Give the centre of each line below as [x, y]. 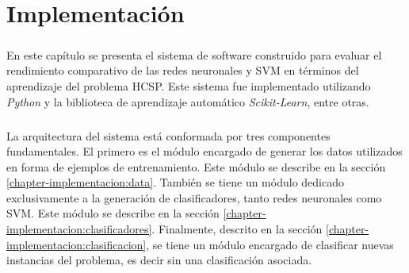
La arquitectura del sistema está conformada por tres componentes [168, 135]
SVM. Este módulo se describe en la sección [113, 213]
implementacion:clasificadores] [79, 229]
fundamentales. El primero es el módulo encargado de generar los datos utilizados [204, 151]
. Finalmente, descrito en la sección [237, 229]
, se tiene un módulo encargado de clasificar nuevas [270, 244]
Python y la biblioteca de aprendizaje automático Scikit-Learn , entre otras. [188, 101]
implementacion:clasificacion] [76, 244]
